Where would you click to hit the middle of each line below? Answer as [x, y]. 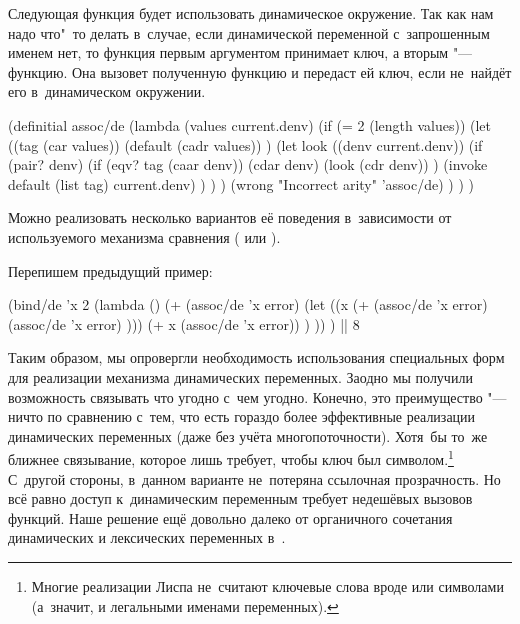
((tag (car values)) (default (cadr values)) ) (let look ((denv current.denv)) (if [245, 144]
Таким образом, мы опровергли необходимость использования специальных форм [256, 357]
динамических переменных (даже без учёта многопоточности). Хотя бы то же [248, 435]
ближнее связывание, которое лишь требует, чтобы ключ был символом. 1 [231, 457]
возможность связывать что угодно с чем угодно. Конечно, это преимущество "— [257, 396]
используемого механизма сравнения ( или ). [144, 236]
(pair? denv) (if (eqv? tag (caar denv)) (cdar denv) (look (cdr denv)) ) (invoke [248, 164]
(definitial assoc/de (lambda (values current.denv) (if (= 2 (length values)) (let [250, 124]
